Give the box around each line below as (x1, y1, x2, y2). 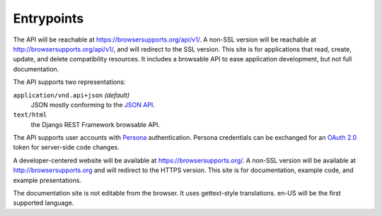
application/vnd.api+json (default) (13, 90, 130, 99)
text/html (13, 111, 47, 119)
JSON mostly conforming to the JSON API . (30, 100, 156, 109)
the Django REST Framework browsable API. (30, 120, 161, 128)
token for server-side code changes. (13, 143, 120, 152)
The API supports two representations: (13, 78, 126, 86)
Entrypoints (13, 11, 84, 26)
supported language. (13, 198, 74, 208)
